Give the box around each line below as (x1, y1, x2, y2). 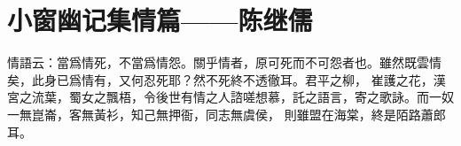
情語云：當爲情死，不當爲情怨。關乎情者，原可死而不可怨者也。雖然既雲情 (7, 53, 441, 72)
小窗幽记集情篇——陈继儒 (7, 2, 313, 38)
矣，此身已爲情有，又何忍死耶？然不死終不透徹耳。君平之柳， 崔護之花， (7, 70, 434, 88)
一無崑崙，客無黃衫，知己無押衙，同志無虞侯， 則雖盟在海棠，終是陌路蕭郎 (7, 104, 446, 123)
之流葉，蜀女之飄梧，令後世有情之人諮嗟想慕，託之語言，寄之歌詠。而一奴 (19, 88, 454, 106)
